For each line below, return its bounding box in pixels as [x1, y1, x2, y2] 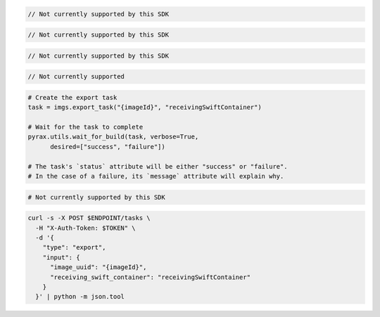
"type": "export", [42, 243, 106, 252]
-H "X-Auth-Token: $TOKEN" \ [35, 224, 137, 232]
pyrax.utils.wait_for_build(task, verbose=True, [27, 133, 199, 141]
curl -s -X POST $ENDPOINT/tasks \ [27, 214, 151, 222]
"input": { [42, 253, 80, 261]
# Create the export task [27, 93, 118, 101]
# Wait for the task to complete [27, 123, 144, 131]
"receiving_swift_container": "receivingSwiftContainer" [50, 273, 251, 281]
